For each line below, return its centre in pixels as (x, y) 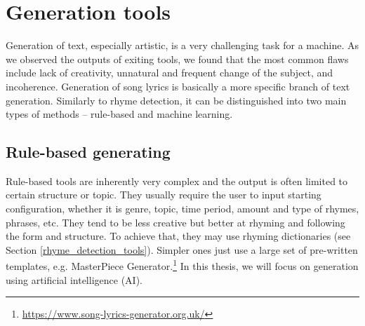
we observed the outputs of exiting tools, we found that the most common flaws (177, 59)
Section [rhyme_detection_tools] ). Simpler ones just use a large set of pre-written (182, 249)
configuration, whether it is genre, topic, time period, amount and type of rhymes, (182, 209)
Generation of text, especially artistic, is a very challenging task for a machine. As (182, 45)
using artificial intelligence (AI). (74, 279)
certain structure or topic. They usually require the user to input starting (164, 195)
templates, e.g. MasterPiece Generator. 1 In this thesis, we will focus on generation (182, 265)
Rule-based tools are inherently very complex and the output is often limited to (177, 181)
